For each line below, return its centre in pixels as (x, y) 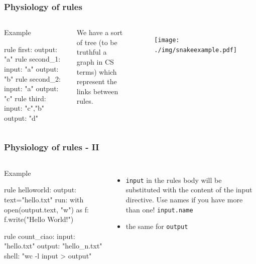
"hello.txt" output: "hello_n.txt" (53, 246)
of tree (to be (97, 42)
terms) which (97, 71)
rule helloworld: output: (40, 190)
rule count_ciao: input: (40, 236)
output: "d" (21, 117)
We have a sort (100, 32)
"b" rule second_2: (32, 78)
